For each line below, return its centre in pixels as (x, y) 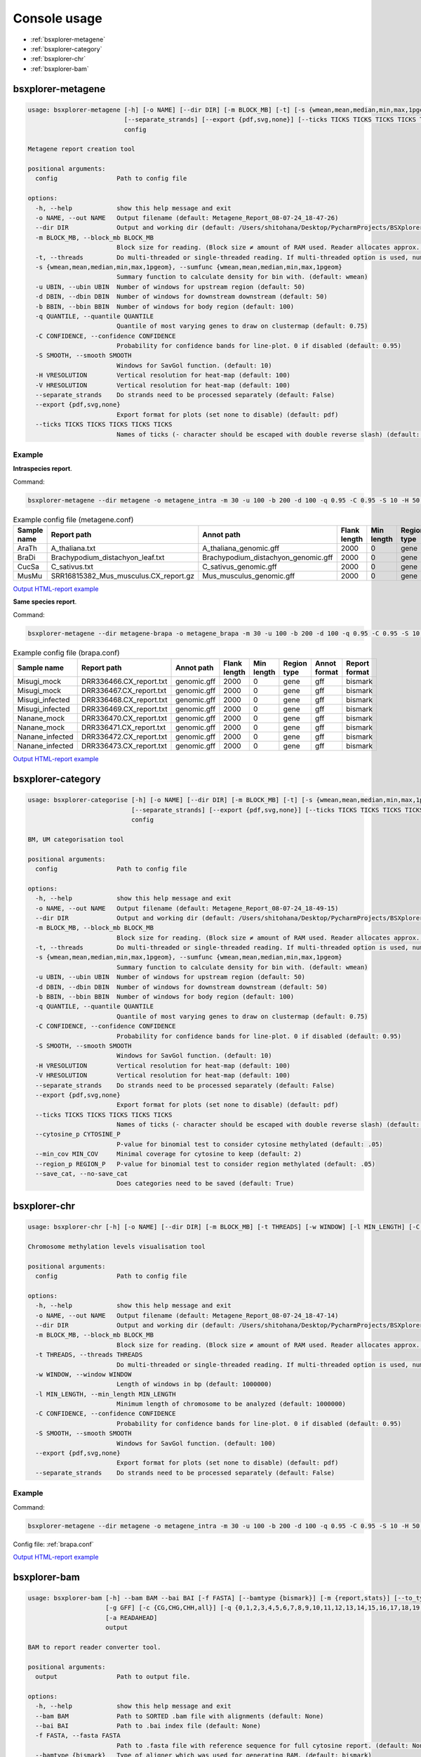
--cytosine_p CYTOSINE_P (78, 1134)
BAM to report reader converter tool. (94, 1647)
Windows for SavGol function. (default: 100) (196, 1443)
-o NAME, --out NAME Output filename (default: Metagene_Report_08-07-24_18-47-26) (187, 218)
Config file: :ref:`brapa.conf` (53, 1544)
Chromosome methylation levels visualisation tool (117, 1246)
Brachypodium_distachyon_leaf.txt (108, 557)
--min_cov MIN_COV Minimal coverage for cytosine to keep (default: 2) (168, 1154)
